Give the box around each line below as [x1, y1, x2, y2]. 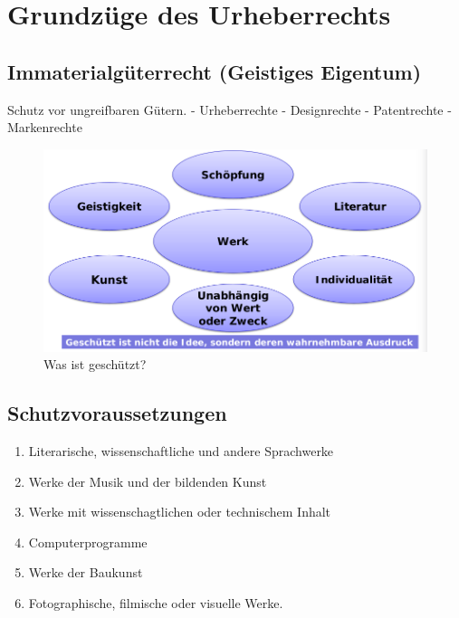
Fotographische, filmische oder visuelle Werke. [28, 594, 283, 613]
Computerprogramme [28, 532, 148, 551]
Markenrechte [7, 118, 82, 137]
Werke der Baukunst [28, 563, 143, 582]
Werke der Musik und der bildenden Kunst [28, 471, 267, 490]
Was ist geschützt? [43, 355, 147, 374]
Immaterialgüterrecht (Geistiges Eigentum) [7, 57, 422, 85]
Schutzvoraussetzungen [7, 399, 227, 427]
